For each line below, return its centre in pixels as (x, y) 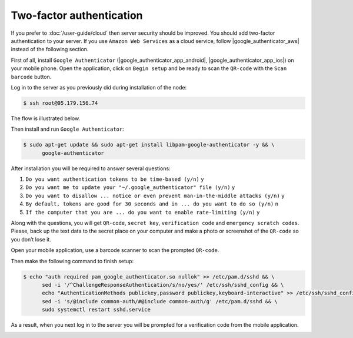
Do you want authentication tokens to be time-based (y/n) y (115, 179)
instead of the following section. (50, 49)
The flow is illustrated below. (46, 118)
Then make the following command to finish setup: (72, 261)
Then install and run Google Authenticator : (67, 129)
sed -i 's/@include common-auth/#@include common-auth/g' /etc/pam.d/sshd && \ (160, 301)
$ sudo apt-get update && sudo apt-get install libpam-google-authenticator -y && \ (149, 145)
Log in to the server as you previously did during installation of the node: (99, 87)
